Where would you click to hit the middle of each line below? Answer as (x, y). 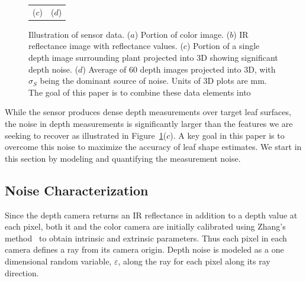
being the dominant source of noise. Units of (120, 81)
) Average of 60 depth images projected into (162, 69)
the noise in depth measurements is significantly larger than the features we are (149, 123)
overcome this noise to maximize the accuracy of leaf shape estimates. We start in (153, 147)
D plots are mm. (237, 81)
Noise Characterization (77, 190)
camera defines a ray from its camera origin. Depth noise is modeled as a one (144, 249)
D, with (262, 69)
